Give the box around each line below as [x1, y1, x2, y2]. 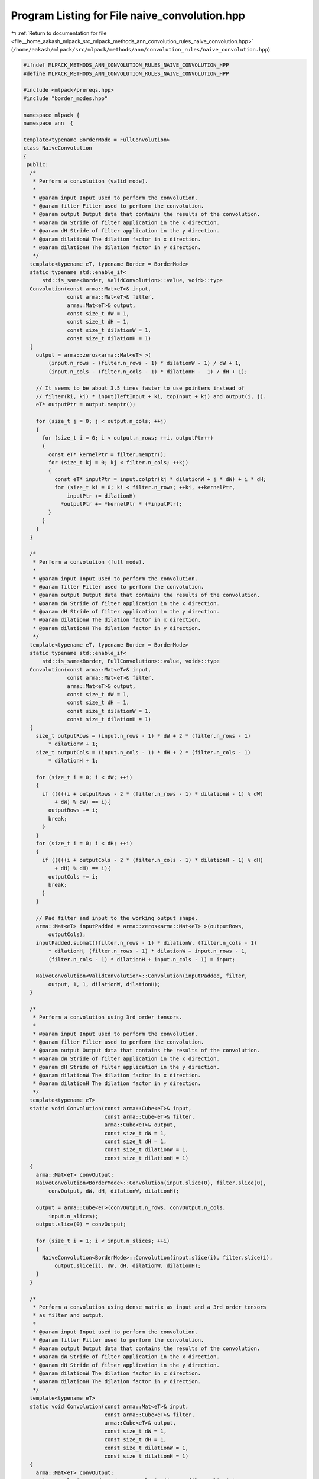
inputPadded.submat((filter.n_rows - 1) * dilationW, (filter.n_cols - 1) [35, 939, 257, 946]
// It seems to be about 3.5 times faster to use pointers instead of [35, 385, 245, 392]
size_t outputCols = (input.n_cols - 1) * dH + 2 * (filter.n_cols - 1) [35, 749, 251, 755]
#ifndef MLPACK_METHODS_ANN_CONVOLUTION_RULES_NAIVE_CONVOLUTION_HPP [23, 62, 229, 69]
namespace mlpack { [23, 111, 80, 118]
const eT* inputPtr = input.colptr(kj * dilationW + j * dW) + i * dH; [54, 476, 267, 482]
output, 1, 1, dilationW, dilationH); [48, 981, 161, 987]
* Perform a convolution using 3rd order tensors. [32, 1014, 183, 1021]
